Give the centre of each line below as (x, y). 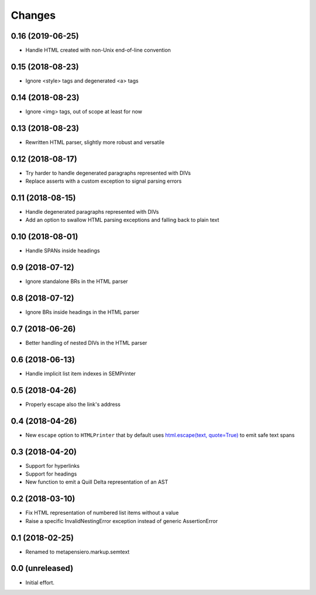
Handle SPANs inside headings (63, 251)
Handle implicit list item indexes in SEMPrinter (80, 373)
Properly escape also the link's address (73, 404)
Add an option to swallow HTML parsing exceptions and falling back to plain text (122, 220)
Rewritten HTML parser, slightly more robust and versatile (95, 142)
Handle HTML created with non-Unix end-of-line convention (98, 50)
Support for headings (51, 474)
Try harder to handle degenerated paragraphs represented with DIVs (108, 173)
